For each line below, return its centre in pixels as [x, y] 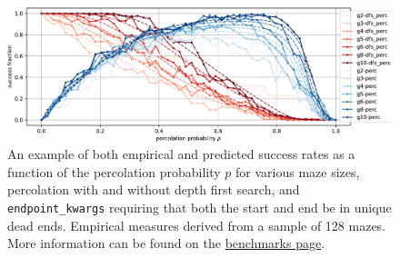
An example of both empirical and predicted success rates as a [181, 154]
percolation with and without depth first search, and [154, 189]
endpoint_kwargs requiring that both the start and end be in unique [200, 207]
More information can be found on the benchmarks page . [166, 243]
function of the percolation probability [114, 171]
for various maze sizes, [298, 171]
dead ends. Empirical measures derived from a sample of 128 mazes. [197, 225]
